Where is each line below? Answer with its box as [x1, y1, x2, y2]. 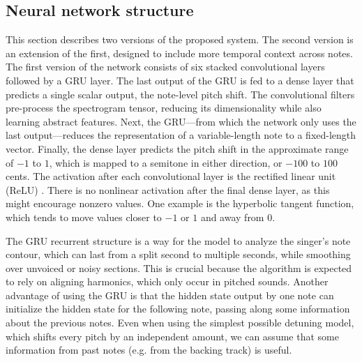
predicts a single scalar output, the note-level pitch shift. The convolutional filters [6, 86, 355, 101]
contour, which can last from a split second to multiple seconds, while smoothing [6, 247, 351, 262]
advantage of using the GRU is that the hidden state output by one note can [6, 287, 334, 302]
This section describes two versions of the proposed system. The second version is [6, 32, 354, 47]
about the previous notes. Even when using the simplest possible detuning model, [6, 315, 354, 330]
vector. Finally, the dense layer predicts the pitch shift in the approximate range [6, 141, 349, 156]
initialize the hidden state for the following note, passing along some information [6, 301, 350, 316]
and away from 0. [200, 209, 276, 224]
